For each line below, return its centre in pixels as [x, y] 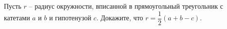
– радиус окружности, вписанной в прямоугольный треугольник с [126, 6]
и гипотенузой [70, 18]
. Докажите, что [120, 18]
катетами [17, 18]
